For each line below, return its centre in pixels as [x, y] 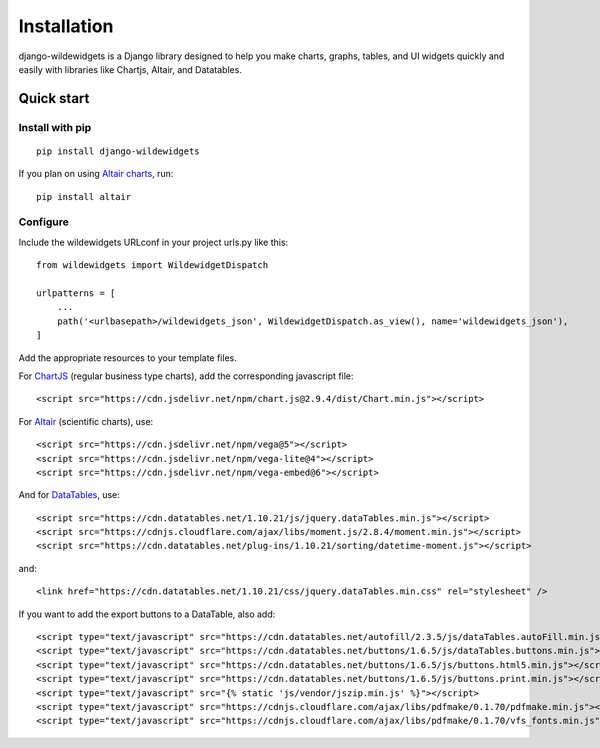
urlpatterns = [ [76, 293]
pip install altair [84, 196]
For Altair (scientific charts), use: [86, 421]
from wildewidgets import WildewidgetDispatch [152, 265]
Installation [66, 26]
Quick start [54, 98]
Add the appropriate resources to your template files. [127, 357]
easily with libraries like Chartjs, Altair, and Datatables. [130, 69]
